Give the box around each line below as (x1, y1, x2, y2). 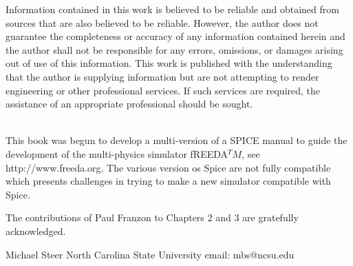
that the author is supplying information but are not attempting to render (6, 69, 319, 83)
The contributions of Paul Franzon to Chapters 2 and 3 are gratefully (6, 210, 299, 225)
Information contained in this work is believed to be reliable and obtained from (6, 2, 339, 16)
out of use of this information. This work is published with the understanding (6, 56, 332, 70)
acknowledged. (6, 223, 66, 238)
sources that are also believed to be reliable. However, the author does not (6, 15, 319, 30)
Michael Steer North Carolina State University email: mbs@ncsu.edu (6, 247, 295, 261)
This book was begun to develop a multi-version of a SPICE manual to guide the (6, 133, 347, 147)
